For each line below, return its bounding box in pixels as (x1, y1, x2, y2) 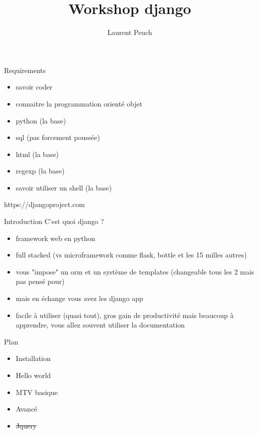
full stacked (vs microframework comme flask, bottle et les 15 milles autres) (15, 249, 247, 260)
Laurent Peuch (107, 27, 152, 37)
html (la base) (15, 148, 59, 159)
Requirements (4, 64, 46, 75)
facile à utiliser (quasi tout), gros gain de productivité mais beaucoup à (15, 309, 234, 320)
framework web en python (15, 232, 95, 243)
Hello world (15, 370, 51, 380)
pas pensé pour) (15, 276, 65, 286)
